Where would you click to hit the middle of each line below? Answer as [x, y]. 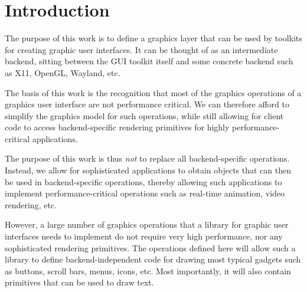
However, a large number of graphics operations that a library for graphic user [147, 224]
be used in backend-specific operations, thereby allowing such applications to [143, 181]
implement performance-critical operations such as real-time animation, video [145, 193]
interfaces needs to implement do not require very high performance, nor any [144, 236]
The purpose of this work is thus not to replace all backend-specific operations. [147, 158]
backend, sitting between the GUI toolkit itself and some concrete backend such [149, 61]
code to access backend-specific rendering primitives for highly [117, 127]
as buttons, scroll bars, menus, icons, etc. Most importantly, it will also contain [148, 270]
